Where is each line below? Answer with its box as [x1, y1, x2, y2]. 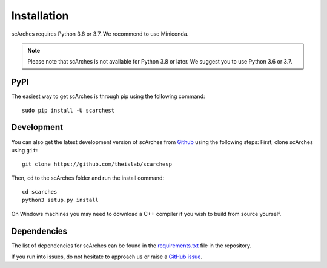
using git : [11, 146, 38, 154]
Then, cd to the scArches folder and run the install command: [11, 174, 165, 181]
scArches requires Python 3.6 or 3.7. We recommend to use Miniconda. [11, 30, 189, 38]
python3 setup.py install [22, 197, 99, 204]
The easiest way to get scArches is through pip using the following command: [11, 93, 205, 100]
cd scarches [22, 188, 58, 195]
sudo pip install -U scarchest [22, 106, 115, 114]
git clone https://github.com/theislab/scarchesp [22, 161, 173, 168]
